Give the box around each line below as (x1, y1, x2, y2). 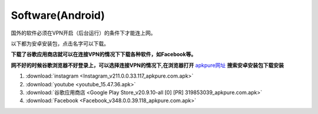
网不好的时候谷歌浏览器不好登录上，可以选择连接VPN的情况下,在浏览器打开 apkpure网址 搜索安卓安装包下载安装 (11, 62, 284, 69)
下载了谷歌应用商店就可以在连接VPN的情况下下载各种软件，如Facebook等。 (11, 51, 197, 58)
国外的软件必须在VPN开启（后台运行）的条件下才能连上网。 (11, 29, 156, 36)
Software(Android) (11, 9, 105, 22)
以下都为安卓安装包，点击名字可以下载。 (11, 40, 109, 47)
